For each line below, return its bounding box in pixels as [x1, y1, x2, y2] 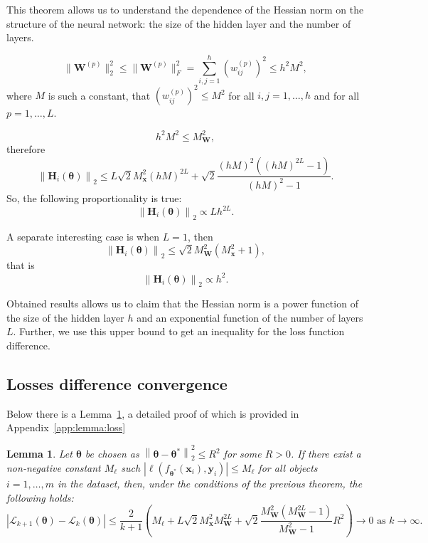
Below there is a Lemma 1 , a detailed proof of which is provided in [6, 406, 299, 421]
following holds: [6, 490, 74, 505]
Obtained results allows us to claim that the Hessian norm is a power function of [6, 296, 358, 311]
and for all [314, 88, 360, 102]
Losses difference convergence [6, 373, 228, 395]
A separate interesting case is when [6, 228, 160, 243]
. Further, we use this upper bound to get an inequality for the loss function [13, 324, 345, 339]
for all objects [258, 460, 318, 475]
